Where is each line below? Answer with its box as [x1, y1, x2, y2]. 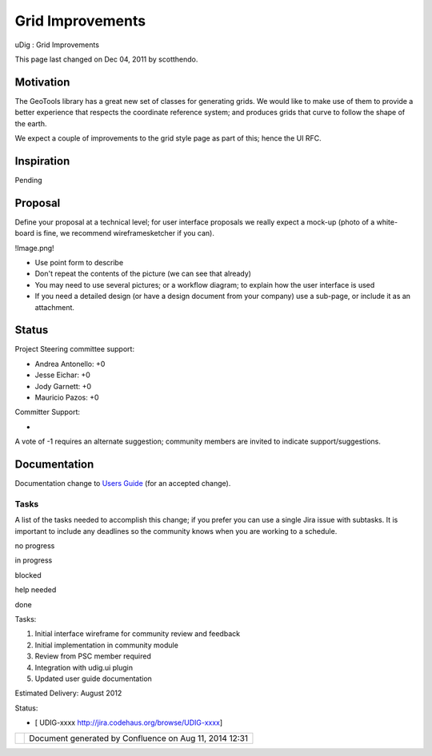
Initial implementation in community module [34, 640, 179, 650]
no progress [14, 541, 55, 551]
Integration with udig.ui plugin [34, 662, 134, 672]
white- [376, 217, 398, 227]
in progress [14, 555, 53, 565]
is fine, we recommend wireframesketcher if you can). [36, 229, 215, 238]
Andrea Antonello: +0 [34, 359, 106, 368]
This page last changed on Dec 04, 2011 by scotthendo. [14, 54, 198, 64]
